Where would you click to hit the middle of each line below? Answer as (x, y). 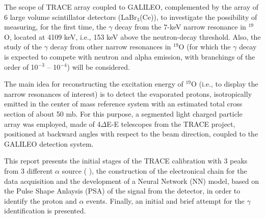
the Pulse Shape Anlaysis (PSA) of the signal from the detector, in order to (122, 191)
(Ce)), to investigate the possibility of (198, 17)
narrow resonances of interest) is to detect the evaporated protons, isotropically (128, 93)
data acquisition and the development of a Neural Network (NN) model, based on (131, 181)
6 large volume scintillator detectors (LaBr (71, 17)
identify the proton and (41, 200)
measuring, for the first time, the (55, 27)
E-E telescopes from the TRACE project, (171, 124)
